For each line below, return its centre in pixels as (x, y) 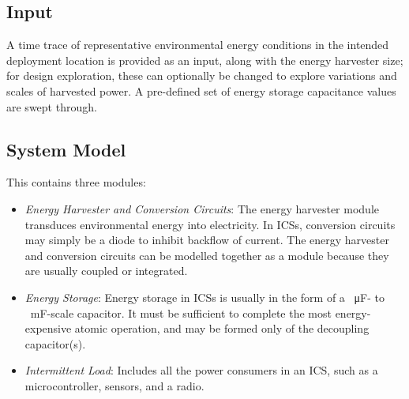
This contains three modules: (76, 182)
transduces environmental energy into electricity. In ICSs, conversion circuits (210, 224)
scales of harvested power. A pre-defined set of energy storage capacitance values (201, 90)
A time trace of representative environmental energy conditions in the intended (198, 45)
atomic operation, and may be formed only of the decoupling (222, 328)
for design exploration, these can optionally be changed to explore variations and (202, 75)
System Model (66, 149)
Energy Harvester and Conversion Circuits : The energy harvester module (202, 208)
